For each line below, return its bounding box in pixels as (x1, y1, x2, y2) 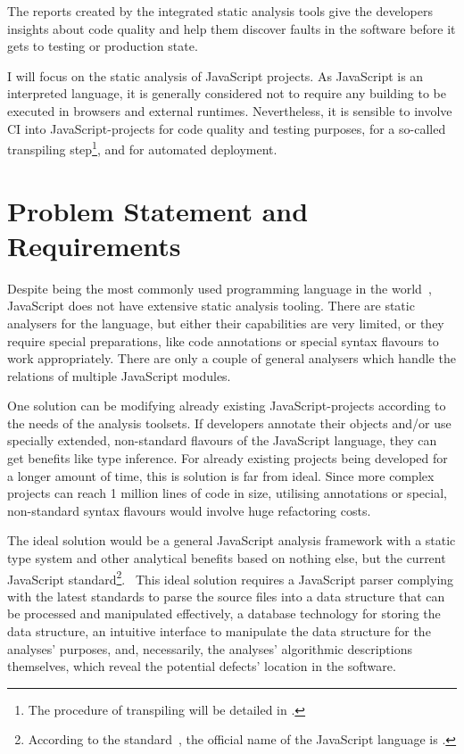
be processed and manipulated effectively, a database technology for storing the (7, 604, 441, 623)
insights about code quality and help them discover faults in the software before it (7, 19, 456, 37)
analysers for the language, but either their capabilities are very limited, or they (7, 313, 444, 332)
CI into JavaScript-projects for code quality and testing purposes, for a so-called (7, 119, 446, 137)
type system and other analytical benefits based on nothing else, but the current (7, 549, 446, 568)
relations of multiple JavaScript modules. (7, 366, 231, 385)
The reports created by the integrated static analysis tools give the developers (7, 2, 434, 20)
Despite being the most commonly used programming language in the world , (7, 278, 432, 297)
